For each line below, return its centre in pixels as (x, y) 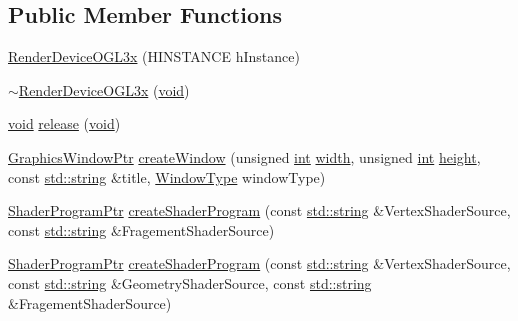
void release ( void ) (64, 123)
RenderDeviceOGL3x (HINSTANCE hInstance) (154, 56)
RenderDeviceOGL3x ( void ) (104, 89)
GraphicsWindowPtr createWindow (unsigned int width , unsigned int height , (244, 156)
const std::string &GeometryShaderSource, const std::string (190, 282)
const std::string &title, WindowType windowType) (167, 176)
